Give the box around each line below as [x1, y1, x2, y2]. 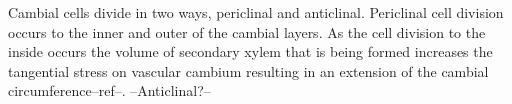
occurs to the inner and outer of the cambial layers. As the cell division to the [8, 21, 486, 42]
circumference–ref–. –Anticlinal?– [8, 80, 211, 101]
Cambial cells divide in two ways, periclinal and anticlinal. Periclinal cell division [8, 2, 504, 22]
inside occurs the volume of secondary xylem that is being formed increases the [8, 41, 493, 62]
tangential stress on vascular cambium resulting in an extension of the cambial [8, 60, 489, 81]
